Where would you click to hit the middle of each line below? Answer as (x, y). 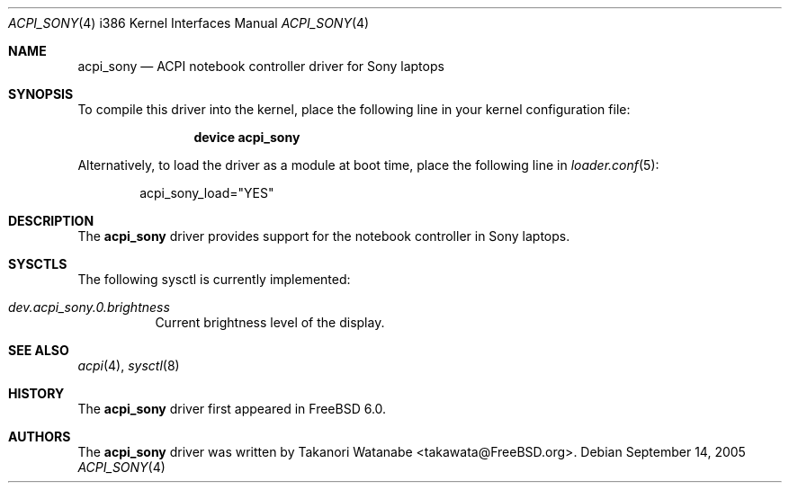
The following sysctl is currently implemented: (214, 279)
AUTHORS (40, 437)
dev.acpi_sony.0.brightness (89, 307)
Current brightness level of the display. (270, 322)
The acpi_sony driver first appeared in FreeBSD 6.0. (232, 409)
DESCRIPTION (51, 221)
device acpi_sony (247, 137)
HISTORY (36, 393)
